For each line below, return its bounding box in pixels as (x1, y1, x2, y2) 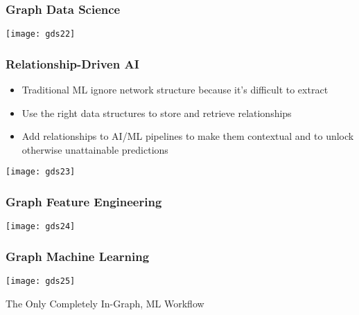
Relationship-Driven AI (6, 55, 139, 72)
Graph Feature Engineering (6, 193, 162, 210)
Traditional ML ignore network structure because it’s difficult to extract (21, 82, 329, 97)
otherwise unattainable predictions (21, 142, 168, 156)
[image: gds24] (6, 222, 76, 232)
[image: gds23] (6, 167, 76, 177)
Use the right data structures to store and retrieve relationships (21, 105, 292, 120)
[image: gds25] (6, 276, 76, 287)
